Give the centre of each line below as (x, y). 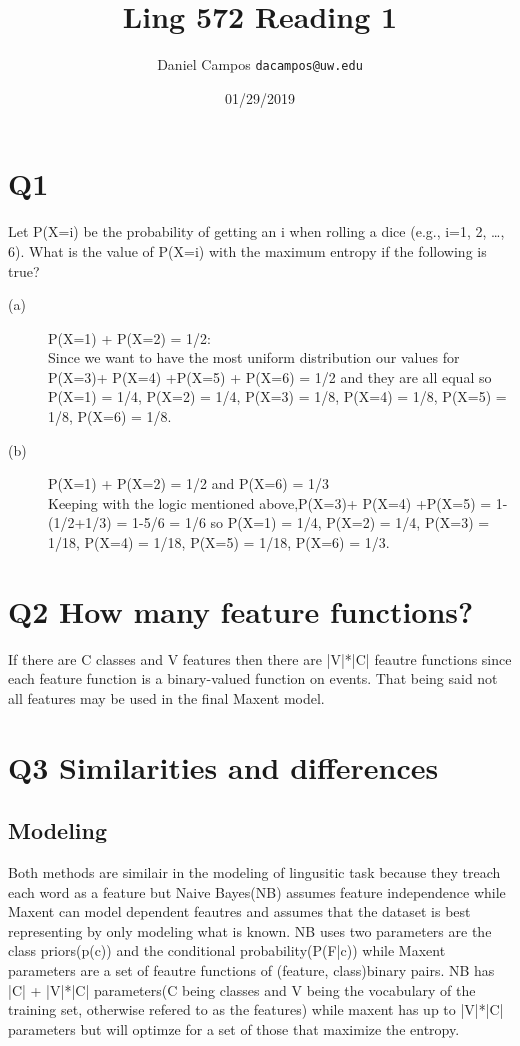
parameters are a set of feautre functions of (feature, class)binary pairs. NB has (251, 970)
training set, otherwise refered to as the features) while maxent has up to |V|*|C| (256, 1009)
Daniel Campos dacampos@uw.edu (260, 64)
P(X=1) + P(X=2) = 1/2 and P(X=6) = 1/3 (188, 483)
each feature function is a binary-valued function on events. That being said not (253, 678)
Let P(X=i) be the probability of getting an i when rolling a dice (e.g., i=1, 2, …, (256, 231)
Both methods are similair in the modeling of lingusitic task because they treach (254, 872)
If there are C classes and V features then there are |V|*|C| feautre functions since (260, 658)
